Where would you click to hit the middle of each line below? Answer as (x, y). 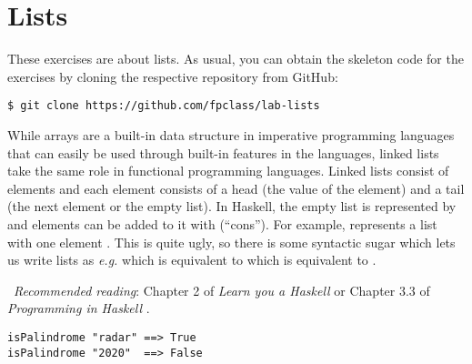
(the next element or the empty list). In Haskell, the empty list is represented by (232, 206)
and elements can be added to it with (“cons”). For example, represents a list (222, 223)
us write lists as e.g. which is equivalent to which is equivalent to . (192, 260)
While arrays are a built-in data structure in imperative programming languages (231, 134)
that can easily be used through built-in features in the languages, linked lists (223, 152)
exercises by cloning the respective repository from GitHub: (173, 76)
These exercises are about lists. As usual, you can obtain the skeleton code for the (236, 59)
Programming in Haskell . (79, 308)
